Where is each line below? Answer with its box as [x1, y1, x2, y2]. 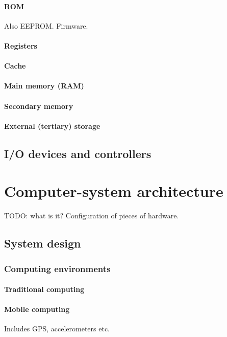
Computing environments [4, 262, 111, 275]
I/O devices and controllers [4, 145, 152, 161]
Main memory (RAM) [4, 80, 84, 91]
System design [4, 235, 81, 251]
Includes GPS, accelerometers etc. [4, 323, 110, 334]
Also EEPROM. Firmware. [4, 20, 88, 31]
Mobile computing [4, 304, 70, 314]
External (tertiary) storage [4, 120, 100, 131]
